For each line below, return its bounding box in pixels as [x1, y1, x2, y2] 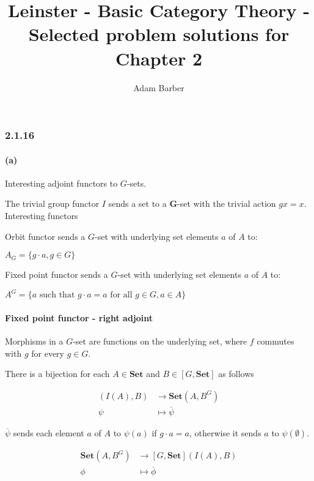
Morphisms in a [5, 335, 64, 348]
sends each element [13, 427, 84, 439]
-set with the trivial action [177, 197, 276, 210]
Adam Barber [133, 81, 184, 94]
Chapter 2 [115, 45, 203, 70]
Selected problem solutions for [28, 21, 290, 47]
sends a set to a [108, 197, 167, 210]
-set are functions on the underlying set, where [73, 335, 247, 348]
